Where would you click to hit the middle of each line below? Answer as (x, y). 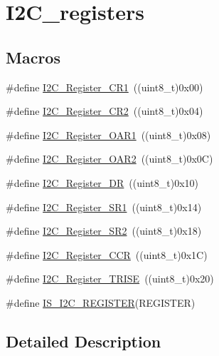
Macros (33, 57)
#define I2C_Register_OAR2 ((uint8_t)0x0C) (109, 159)
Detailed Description (84, 341)
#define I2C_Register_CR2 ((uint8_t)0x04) (105, 111)
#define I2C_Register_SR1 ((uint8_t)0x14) (104, 207)
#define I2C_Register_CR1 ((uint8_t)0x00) (105, 87)
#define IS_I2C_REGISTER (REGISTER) (101, 302)
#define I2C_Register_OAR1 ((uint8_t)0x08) (108, 134)
